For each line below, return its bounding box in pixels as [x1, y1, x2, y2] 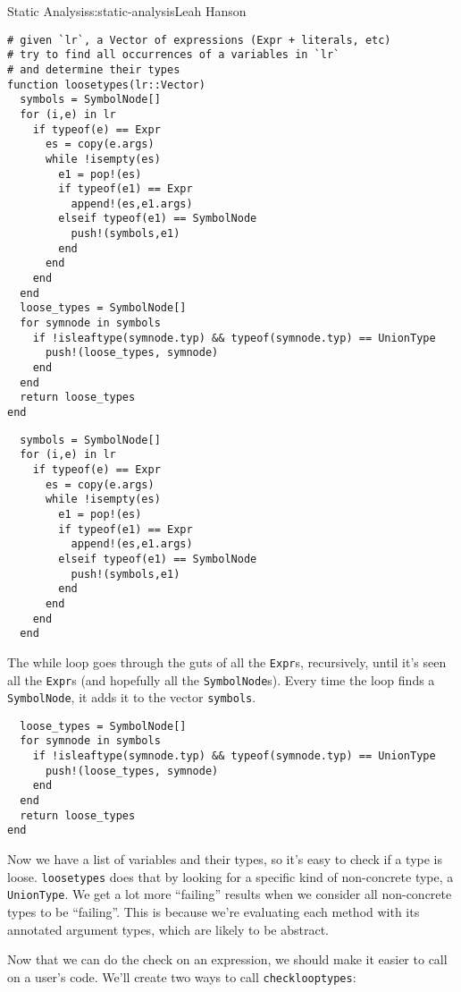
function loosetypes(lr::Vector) [7, 78, 205, 91]
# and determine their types [7, 63, 180, 76]
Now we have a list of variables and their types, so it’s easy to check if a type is [7, 850, 443, 869]
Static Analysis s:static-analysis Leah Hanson [7, 2, 247, 20]
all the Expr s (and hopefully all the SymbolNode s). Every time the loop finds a [7, 670, 435, 689]
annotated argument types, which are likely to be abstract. [7, 920, 329, 938]
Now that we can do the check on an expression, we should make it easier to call [7, 950, 448, 969]
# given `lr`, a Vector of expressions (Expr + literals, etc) [7, 33, 391, 47]
